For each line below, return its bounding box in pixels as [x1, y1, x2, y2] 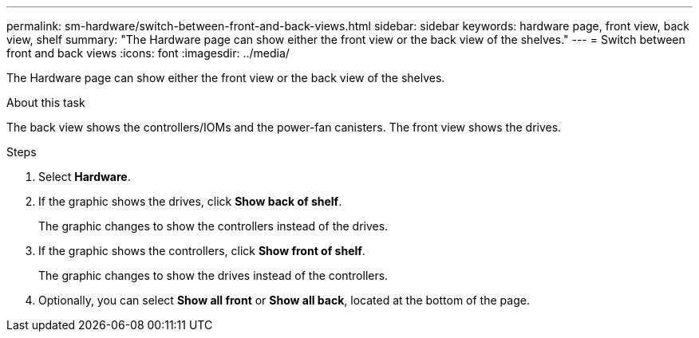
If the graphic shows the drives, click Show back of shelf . [38, 195, 342, 208]
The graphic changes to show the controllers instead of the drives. [38, 219, 389, 233]
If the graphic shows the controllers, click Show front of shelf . [38, 244, 365, 257]
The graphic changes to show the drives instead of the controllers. [38, 269, 389, 282]
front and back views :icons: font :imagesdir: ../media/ [6, 46, 290, 60]
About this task [6, 96, 85, 109]
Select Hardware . [38, 170, 131, 183]
